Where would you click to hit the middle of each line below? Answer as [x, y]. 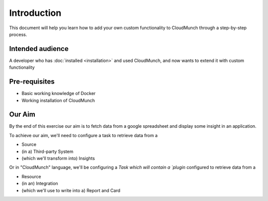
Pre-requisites [32, 82]
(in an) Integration [40, 184]
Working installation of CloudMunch [58, 100]
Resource [32, 176]
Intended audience [39, 49]
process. [18, 34]
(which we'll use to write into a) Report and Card [71, 190]
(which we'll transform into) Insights [58, 158]
